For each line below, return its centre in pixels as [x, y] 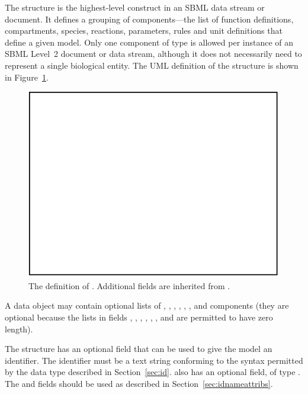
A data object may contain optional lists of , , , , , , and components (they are [147, 305]
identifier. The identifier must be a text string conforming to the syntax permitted [154, 360]
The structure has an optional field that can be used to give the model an [139, 349]
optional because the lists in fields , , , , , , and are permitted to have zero [139, 317]
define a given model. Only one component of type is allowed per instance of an [149, 42]
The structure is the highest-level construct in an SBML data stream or [135, 7]
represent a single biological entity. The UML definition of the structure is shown [152, 65]
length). [19, 329]
